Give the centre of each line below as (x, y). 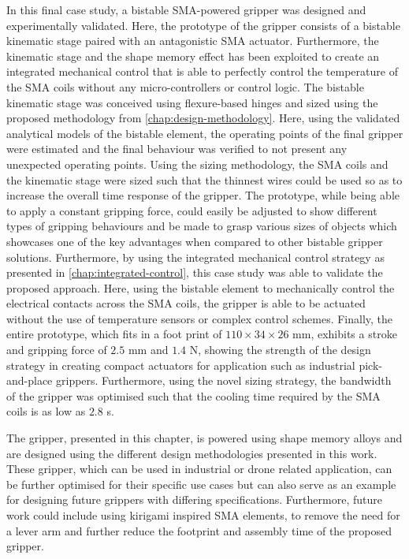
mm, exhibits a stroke (345, 334)
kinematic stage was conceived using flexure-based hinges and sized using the (192, 102)
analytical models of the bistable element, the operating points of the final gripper (205, 133)
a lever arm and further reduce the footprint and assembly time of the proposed (199, 530)
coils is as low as (46, 411)
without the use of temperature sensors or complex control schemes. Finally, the (200, 318)
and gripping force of (57, 350)
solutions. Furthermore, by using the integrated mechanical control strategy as (195, 257)
